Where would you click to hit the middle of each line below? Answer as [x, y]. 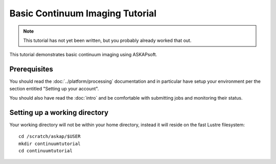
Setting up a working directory [59, 112]
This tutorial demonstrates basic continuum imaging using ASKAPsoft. [83, 55]
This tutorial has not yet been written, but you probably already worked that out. [107, 40]
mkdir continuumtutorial [50, 144]
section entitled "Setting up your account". [54, 88]
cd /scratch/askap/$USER [50, 136]
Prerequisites [31, 69]
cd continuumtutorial [45, 151]
